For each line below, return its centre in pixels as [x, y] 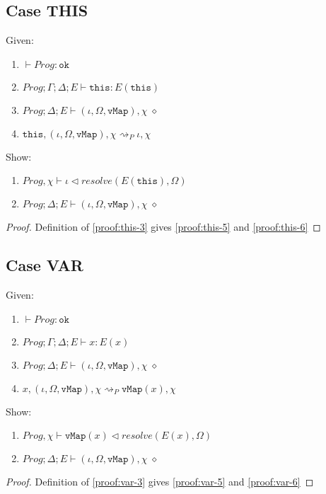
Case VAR [45, 265]
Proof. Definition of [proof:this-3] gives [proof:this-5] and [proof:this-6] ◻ [163, 227]
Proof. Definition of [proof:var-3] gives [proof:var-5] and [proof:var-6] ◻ [160, 482]
